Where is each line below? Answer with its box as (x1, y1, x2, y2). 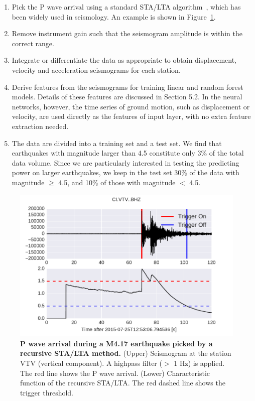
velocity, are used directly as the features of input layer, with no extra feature (12, 111, 251, 121)
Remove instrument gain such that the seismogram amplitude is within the (12, 28, 242, 39)
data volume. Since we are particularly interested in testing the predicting (12, 157, 239, 168)
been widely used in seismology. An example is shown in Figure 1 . (12, 11, 216, 22)
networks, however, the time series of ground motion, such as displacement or (12, 101, 250, 111)
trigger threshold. (20, 387, 73, 397)
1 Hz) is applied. (174, 357, 225, 368)
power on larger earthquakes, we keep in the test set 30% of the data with (12, 167, 239, 178)
